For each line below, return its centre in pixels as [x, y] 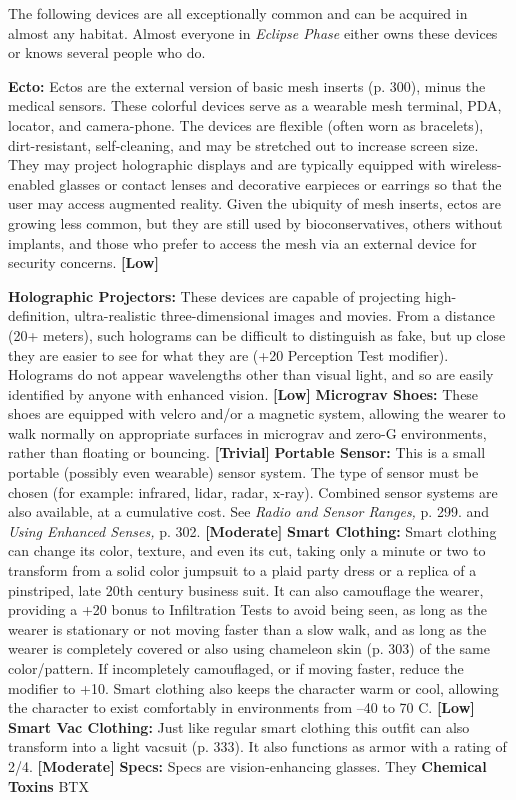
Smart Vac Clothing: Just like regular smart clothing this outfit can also [239, 726]
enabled [31, 183]
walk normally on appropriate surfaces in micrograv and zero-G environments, [247, 432]
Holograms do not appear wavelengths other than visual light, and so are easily [251, 374]
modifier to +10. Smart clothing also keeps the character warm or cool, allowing [253, 687]
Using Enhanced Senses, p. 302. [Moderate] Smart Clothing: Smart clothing [252, 530]
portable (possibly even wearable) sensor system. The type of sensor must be [243, 472]
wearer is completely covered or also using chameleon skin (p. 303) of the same [249, 648]
